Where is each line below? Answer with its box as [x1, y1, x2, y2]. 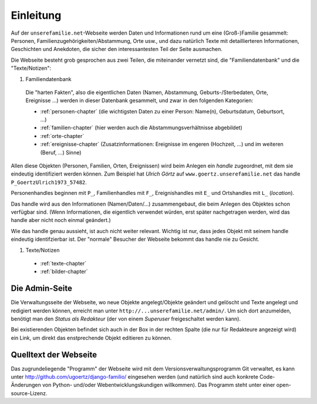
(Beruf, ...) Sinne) [40, 149, 82, 156]
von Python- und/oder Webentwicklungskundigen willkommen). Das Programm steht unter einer [42, 382, 275, 389]
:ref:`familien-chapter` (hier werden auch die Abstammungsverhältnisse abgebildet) [40, 124, 243, 132]
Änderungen [11, 382, 41, 389]
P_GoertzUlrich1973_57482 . [11, 179, 87, 186]
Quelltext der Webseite [11, 349, 97, 359]
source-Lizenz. [11, 389, 48, 396]
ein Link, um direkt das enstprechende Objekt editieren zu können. [11, 334, 172, 341]
